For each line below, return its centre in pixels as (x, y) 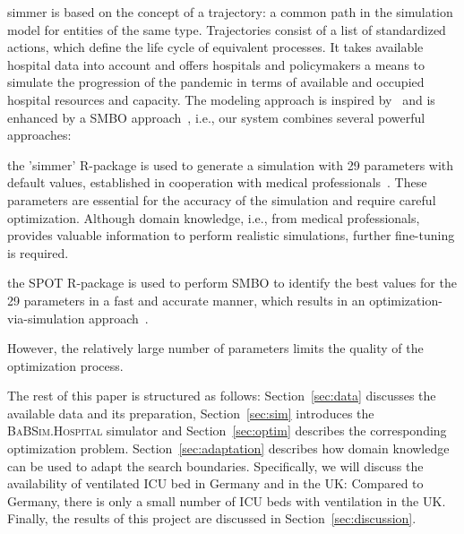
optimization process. (65, 365)
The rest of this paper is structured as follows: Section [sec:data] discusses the (222, 396)
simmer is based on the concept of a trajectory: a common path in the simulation (230, 12)
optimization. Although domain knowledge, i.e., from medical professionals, (214, 217)
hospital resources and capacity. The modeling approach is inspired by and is (221, 99)
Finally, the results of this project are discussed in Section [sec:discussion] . (212, 518)
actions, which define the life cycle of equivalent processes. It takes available (215, 47)
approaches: (39, 135)
